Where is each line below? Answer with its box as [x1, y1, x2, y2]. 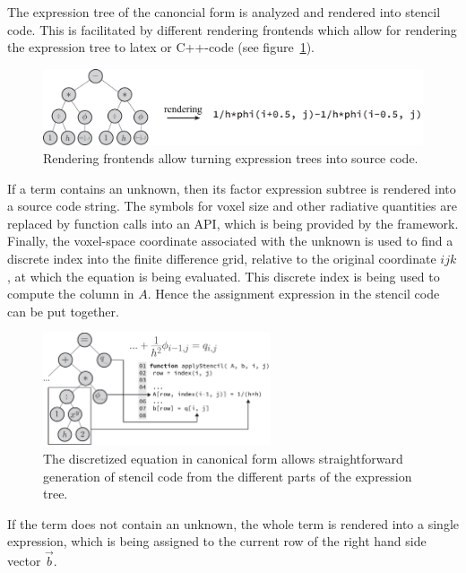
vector [7, 551, 41, 570]
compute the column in [7, 284, 134, 303]
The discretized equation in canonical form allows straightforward [43, 448, 403, 467]
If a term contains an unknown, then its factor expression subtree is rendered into [7, 178, 456, 197]
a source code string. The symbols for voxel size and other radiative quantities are [7, 196, 457, 215]
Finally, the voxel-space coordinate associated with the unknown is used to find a [7, 231, 453, 250]
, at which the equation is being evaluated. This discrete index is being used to [7, 266, 440, 285]
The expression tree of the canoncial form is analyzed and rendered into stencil [7, 3, 441, 21]
